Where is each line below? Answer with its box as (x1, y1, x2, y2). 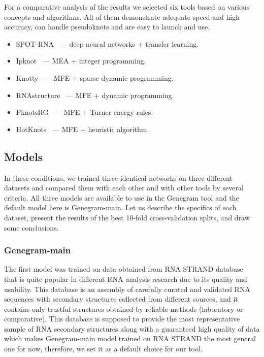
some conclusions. (4, 222, 59, 233)
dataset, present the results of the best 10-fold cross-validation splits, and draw (4, 212, 250, 222)
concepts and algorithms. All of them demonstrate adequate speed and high (4, 11, 240, 22)
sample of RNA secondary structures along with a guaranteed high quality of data (4, 323, 260, 334)
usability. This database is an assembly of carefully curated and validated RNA (4, 283, 250, 294)
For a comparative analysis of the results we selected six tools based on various (4, 2, 250, 12)
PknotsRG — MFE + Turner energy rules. (16, 107, 153, 117)
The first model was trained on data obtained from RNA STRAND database (4, 264, 243, 274)
